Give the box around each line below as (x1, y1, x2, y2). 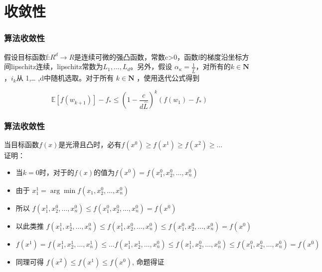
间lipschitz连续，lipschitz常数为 (4, 61, 103, 72)
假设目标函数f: (4, 51, 50, 62)
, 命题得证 (132, 256, 164, 267)
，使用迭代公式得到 (137, 73, 200, 83)
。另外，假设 (130, 61, 172, 72)
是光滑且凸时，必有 (58, 139, 122, 150)
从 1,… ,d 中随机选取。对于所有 (16, 73, 114, 83)
